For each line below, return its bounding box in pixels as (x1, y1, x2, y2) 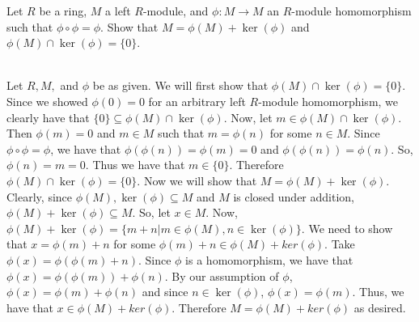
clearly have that (6, 108, 90, 125)
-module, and (142, 2, 209, 19)
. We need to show (301, 219, 393, 236)
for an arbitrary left (148, 92, 246, 109)
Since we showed (6, 92, 88, 109)
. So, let (132, 204, 171, 221)
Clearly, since (6, 188, 73, 205)
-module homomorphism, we (258, 92, 399, 109)
